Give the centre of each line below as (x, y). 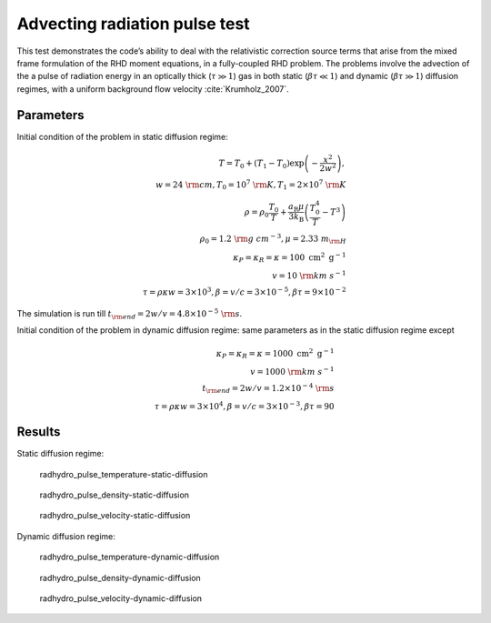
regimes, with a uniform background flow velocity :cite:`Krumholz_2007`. (153, 89)
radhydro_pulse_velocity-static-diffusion (115, 516)
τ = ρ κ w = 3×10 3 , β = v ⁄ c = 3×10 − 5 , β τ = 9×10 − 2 (244, 291)
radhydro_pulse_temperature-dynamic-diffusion (130, 557)
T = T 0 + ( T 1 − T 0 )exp (261, 164)
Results (39, 432)
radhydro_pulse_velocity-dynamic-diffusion (121, 598)
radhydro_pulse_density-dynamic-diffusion (120, 578)
